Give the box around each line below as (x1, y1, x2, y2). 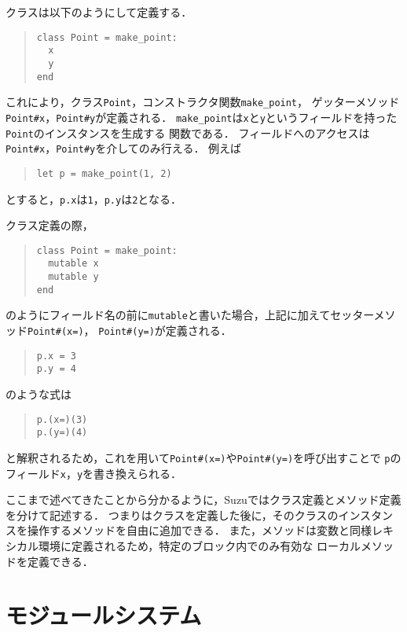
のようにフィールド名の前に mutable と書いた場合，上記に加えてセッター (5, 307, 374, 323)
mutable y (48, 271, 99, 283)
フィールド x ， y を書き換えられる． (5, 465, 182, 481)
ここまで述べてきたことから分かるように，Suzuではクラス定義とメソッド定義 (5, 491, 401, 508)
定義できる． (27, 553, 93, 569)
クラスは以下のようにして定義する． (5, 4, 192, 20)
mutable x (48, 258, 99, 270)
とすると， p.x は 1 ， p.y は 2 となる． (5, 190, 181, 207)
